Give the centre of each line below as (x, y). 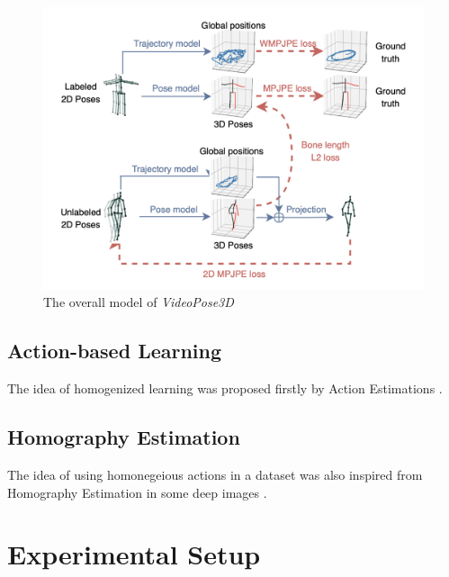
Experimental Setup (134, 554)
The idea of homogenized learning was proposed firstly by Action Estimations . (225, 388)
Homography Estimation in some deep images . (137, 492)
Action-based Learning (115, 351)
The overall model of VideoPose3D (139, 302)
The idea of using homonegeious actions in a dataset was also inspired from (215, 475)
